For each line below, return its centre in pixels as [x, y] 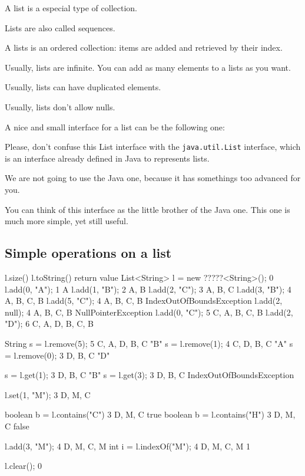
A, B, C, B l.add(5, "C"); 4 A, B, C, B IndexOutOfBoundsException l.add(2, [144, 301]
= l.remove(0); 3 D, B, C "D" [57, 355]
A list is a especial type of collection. [71, 8]
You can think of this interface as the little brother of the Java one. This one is [147, 209]
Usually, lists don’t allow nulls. [60, 106]
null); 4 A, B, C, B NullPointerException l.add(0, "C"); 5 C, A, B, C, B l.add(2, [149, 312]
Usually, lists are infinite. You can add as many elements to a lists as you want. [148, 67]
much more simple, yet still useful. [67, 221]
